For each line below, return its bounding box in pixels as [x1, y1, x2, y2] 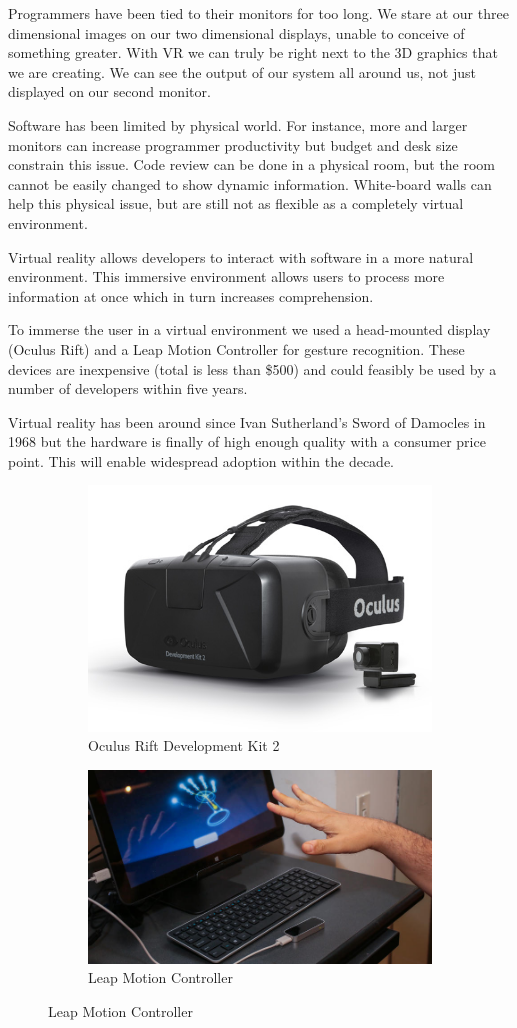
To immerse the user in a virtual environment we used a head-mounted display [8, 319, 491, 340]
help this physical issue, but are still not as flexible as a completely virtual [8, 193, 464, 214]
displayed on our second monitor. [8, 81, 211, 102]
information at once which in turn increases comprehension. [8, 285, 374, 306]
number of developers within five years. [8, 378, 248, 399]
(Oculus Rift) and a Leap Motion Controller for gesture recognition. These [8, 338, 465, 359]
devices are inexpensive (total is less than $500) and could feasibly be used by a [8, 358, 497, 379]
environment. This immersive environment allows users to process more [8, 266, 445, 287]
